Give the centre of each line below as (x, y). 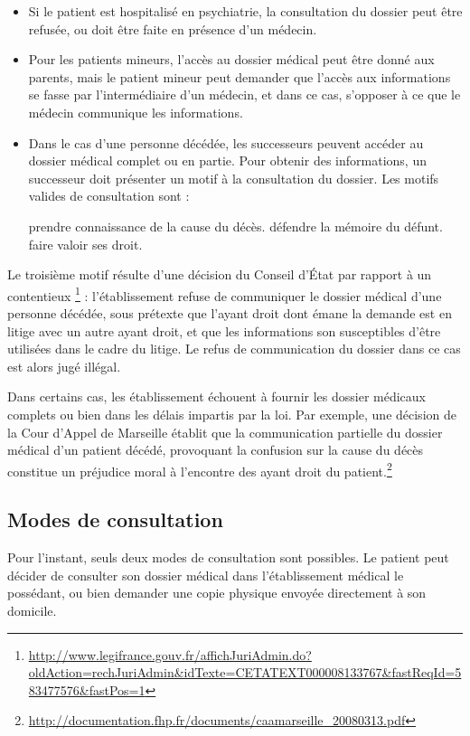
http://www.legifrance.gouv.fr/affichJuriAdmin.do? (170, 654)
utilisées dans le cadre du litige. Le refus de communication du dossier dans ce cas (234, 349)
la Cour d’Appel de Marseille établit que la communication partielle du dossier (225, 432)
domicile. (32, 610)
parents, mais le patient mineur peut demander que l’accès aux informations (240, 76)
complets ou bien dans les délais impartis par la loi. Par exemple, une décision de (232, 414)
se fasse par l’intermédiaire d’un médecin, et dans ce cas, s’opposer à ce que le (244, 94)
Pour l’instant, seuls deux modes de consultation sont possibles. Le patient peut (228, 557)
